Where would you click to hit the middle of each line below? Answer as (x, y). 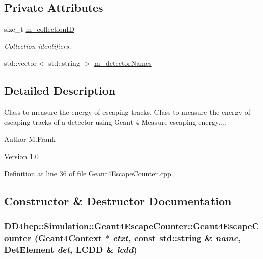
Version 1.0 (21, 156)
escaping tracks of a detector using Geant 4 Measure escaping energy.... (115, 122)
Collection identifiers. (38, 46)
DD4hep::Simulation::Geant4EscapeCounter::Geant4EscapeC (132, 226)
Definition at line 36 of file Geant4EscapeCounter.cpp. (89, 173)
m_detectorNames (123, 63)
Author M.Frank (30, 139)
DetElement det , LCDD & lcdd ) (71, 249)
